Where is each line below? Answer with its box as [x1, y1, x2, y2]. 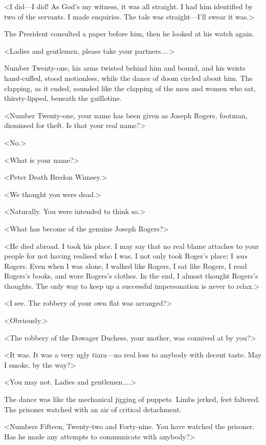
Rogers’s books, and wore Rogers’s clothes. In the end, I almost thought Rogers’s [4, 270, 258, 281]
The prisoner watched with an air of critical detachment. [4, 404, 182, 414]
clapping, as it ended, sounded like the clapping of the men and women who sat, [4, 82, 256, 93]
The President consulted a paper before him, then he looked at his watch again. [4, 28, 254, 39]
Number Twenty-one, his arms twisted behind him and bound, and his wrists [4, 62, 246, 73]
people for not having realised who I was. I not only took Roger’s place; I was [4, 250, 247, 261]
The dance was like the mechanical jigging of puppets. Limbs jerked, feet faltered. [4, 394, 260, 405]
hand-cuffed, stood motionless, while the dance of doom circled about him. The [4, 72, 253, 83]
